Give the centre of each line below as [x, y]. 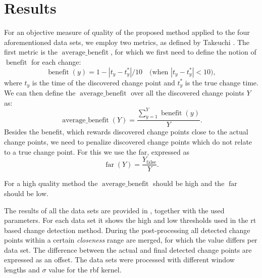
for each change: [56, 61]
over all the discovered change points [188, 92]
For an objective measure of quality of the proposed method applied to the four [127, 32]
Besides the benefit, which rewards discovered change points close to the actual [126, 132]
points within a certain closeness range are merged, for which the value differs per [131, 240]
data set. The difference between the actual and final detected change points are [128, 249]
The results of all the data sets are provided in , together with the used [114, 210]
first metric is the [31, 52]
